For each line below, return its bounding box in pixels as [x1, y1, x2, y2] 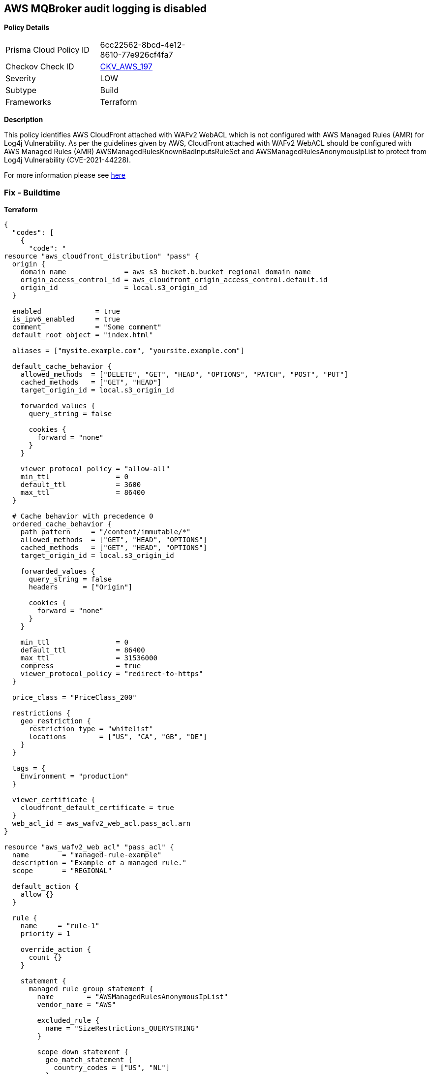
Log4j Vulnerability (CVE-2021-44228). [4, 156, 131, 164]
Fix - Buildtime [4, 187, 61, 197]
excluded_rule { [37, 1016, 99, 1025]
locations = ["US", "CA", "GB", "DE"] [29, 733, 208, 741]
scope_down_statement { [37, 1048, 128, 1056]
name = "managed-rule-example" [12, 851, 162, 859]
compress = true [20, 662, 141, 670]
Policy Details [4, 23, 50, 32]
